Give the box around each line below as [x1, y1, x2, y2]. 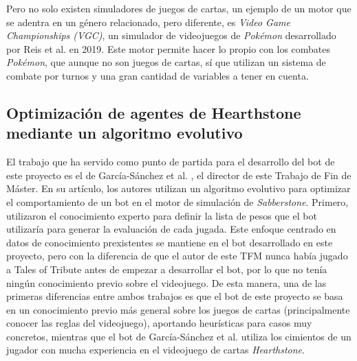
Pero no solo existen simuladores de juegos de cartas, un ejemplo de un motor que [6, 1, 351, 15]
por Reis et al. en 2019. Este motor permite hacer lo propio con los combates [6, 41, 331, 56]
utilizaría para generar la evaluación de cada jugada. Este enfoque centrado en [6, 222, 336, 236]
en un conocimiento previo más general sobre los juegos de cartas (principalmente [6, 302, 350, 316]
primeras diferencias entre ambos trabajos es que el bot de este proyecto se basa [6, 289, 343, 303]
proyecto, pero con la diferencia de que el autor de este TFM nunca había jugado [6, 248, 348, 263]
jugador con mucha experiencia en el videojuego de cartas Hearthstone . [6, 342, 305, 357]
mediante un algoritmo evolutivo [6, 122, 243, 143]
